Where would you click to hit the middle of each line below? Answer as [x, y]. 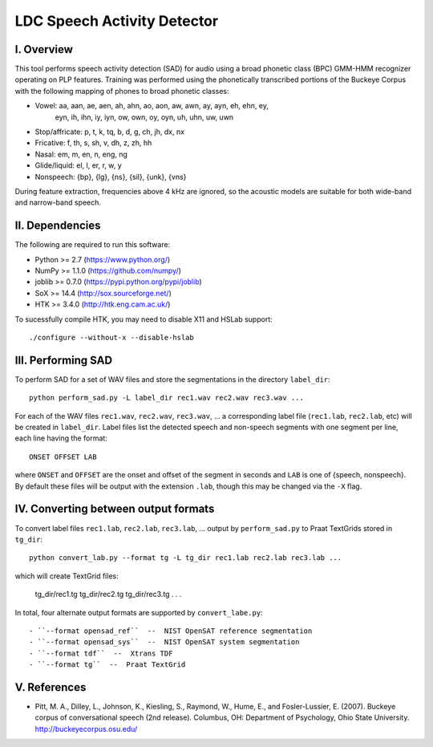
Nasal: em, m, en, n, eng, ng [81, 154]
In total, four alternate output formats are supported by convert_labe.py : [139, 612]
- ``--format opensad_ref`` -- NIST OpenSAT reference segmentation [171, 631]
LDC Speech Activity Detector [117, 21]
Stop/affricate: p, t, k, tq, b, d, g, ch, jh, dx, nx [109, 132]
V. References [51, 687]
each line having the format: [61, 438]
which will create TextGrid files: [67, 576]
